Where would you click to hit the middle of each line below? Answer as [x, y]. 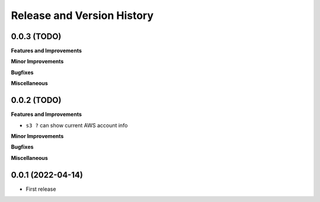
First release [41, 189]
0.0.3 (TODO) [36, 36]
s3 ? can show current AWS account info [77, 125]
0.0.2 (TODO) [36, 100]
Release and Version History [82, 15]
